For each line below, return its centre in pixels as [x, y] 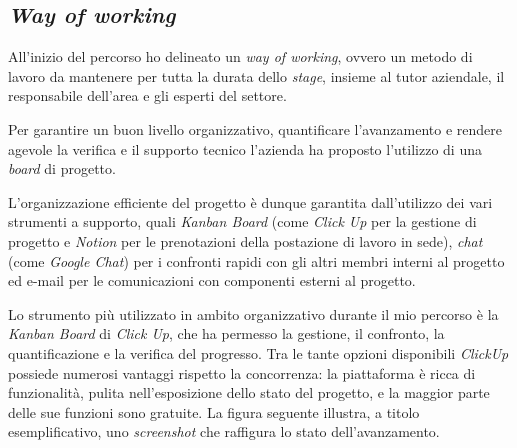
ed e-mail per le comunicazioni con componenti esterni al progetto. [212, 280]
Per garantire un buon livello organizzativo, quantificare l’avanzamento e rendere [255, 128]
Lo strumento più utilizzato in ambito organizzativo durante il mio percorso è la [253, 313]
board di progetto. [62, 168]
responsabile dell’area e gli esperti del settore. [147, 95]
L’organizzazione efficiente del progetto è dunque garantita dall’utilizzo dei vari [250, 201]
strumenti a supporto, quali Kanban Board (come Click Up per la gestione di [242, 221]
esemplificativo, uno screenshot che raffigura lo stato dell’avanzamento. [224, 431]
